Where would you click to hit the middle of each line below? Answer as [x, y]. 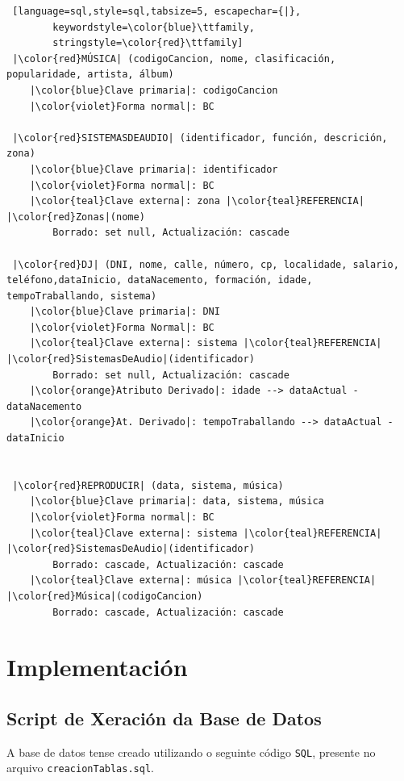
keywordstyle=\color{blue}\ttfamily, [154, 27]
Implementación [97, 667]
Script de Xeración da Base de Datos [164, 718]
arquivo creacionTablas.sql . [80, 768]
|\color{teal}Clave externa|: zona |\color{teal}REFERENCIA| [197, 201]
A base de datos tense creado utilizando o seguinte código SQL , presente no [191, 752]
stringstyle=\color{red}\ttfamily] [148, 43]
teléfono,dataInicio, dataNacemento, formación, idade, [160, 280]
